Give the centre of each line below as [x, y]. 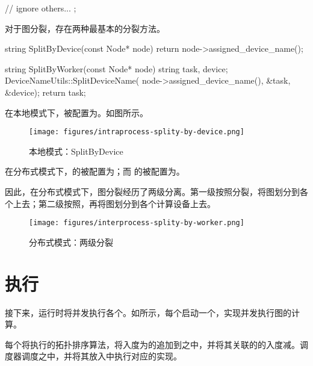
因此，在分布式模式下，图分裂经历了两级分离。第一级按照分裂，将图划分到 [152, 191]
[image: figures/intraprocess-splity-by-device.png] [137, 132]
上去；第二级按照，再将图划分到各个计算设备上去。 [114, 203]
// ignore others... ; [41, 8]
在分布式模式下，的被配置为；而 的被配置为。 [95, 171]
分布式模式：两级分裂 [71, 242]
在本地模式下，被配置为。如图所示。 [76, 112]
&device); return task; [45, 92]
